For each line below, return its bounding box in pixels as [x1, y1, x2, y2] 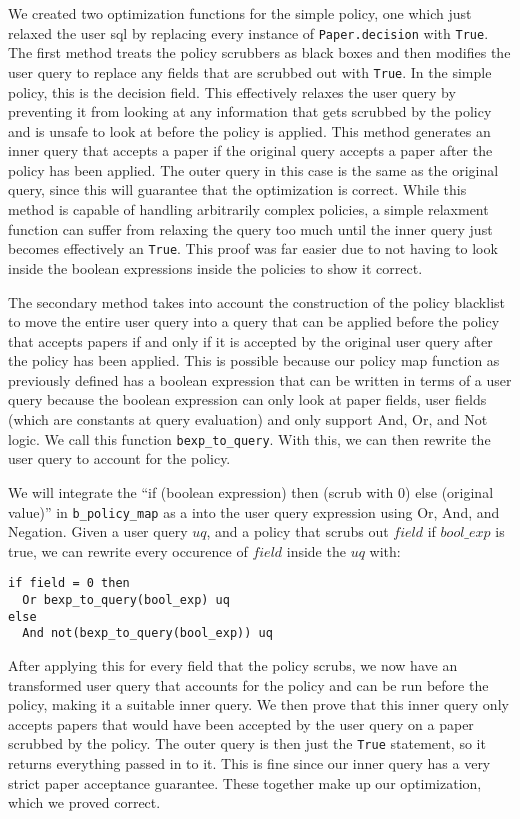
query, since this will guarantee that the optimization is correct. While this [8, 179, 467, 200]
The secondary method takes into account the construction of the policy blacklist [8, 291, 505, 312]
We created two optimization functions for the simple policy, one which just [8, 3, 472, 23]
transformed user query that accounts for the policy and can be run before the [8, 674, 489, 695]
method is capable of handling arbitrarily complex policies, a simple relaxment [8, 199, 489, 220]
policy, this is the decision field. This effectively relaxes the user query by [8, 81, 456, 102]
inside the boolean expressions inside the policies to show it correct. [8, 257, 423, 278]
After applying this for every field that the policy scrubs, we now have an [8, 654, 458, 675]
